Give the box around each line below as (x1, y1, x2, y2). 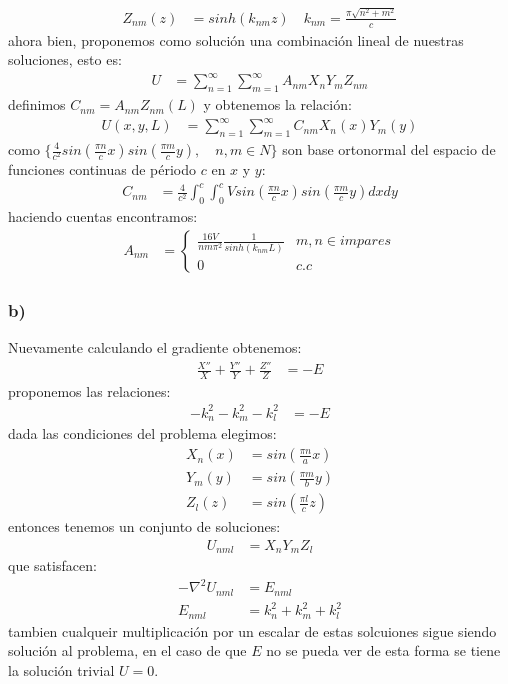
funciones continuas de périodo (8, 159, 197, 180)
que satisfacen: (8, 555, 97, 576)
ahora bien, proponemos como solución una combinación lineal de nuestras (8, 29, 464, 50)
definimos (8, 94, 66, 115)
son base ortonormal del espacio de (282, 139, 496, 159)
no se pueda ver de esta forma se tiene (266, 640, 501, 661)
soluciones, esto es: (8, 49, 122, 70)
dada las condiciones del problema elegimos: (8, 423, 277, 444)
